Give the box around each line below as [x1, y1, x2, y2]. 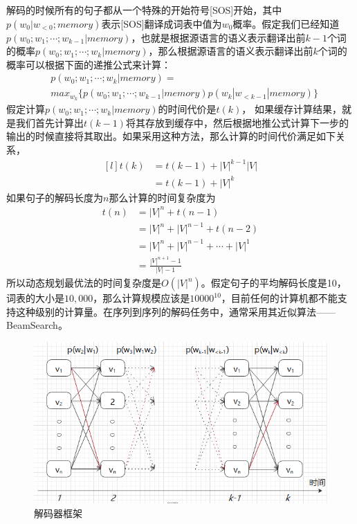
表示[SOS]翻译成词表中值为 [101, 16, 222, 30]
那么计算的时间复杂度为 [109, 190, 216, 204]
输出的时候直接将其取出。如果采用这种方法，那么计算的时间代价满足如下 [6, 129, 336, 143]
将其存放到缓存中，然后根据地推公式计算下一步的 [125, 115, 349, 129]
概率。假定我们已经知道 [232, 16, 340, 30]
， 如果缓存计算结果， [241, 102, 342, 116]
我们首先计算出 [15, 115, 84, 129]
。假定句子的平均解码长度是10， [201, 275, 347, 290]
